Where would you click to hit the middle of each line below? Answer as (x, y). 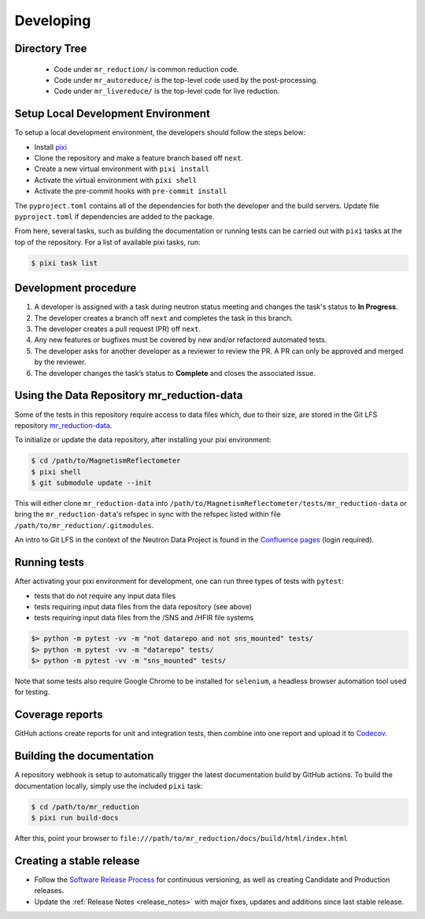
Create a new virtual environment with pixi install (122, 169)
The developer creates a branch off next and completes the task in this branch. (164, 318)
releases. (49, 891)
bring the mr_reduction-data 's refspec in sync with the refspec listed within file (148, 514)
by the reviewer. (60, 362)
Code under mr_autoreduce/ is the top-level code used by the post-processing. (186, 80)
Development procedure (76, 288)
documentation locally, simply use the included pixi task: (109, 786)
